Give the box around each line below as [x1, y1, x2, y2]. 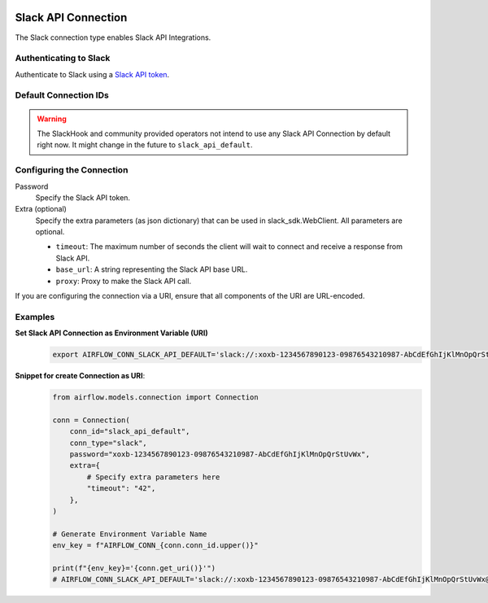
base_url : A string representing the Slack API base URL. [55, 264, 248, 274]
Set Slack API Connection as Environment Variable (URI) [15, 328, 208, 338]
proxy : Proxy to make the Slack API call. [55, 276, 191, 286]
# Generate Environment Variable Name [52, 529, 207, 539]
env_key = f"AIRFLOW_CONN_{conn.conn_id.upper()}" [52, 541, 259, 550]
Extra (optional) [15, 204, 67, 214]
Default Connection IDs [15, 90, 109, 101]
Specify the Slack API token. [35, 192, 130, 203]
